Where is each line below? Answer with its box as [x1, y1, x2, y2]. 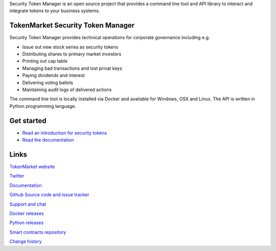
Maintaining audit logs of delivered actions [22, 87, 112, 93]
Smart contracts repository [9, 229, 66, 235]
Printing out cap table [22, 58, 68, 64]
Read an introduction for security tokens [22, 130, 107, 136]
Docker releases [9, 210, 44, 216]
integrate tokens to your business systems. [9, 8, 100, 14]
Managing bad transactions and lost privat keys [22, 65, 123, 71]
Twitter [9, 173, 25, 179]
